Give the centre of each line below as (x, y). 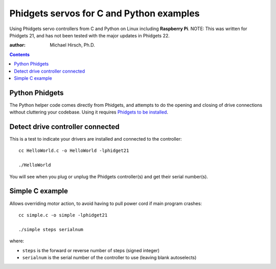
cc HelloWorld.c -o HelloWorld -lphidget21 (74, 151)
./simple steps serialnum (51, 229)
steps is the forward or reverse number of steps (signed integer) (91, 250)
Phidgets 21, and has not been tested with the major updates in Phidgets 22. (89, 35)
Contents (20, 54)
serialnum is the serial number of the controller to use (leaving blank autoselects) (109, 257)
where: (17, 241)
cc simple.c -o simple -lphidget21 (63, 215)
